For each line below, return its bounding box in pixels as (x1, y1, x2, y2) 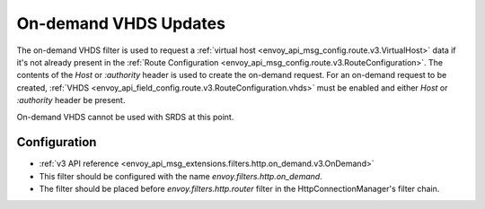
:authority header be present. (16, 95, 126, 106)
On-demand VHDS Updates (16, 13, 226, 33)
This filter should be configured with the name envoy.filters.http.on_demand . (39, 170, 322, 181)
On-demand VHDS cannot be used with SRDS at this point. (16, 111, 234, 122)
